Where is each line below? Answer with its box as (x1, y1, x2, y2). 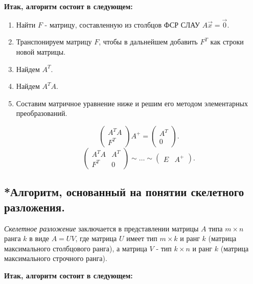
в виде (29, 233, 49, 244)
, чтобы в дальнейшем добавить (99, 36, 198, 47)
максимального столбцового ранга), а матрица (4, 243, 147, 253)
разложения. (4, 199, 65, 215)
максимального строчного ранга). (4, 253, 107, 264)
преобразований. (16, 108, 67, 119)
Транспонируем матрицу (16, 36, 92, 47)
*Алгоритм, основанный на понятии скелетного (4, 184, 244, 200)
